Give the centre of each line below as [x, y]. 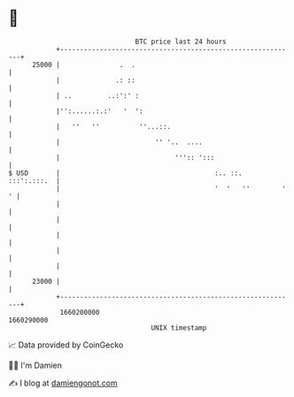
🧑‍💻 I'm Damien [35, 365]
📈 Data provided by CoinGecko [66, 345]
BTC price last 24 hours [181, 42]
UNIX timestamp [179, 328]
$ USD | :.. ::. [125, 173]
